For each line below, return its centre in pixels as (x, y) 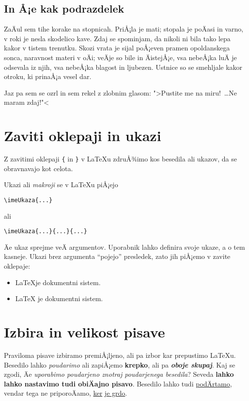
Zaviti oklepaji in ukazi (83, 136)
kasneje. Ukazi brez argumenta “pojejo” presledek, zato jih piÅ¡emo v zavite (117, 256)
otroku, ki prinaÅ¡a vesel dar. (48, 76)
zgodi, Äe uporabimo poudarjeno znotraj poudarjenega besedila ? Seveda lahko (119, 374)
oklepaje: (17, 266)
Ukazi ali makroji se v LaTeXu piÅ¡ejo (61, 184)
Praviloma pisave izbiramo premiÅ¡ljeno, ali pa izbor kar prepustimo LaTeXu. (120, 355)
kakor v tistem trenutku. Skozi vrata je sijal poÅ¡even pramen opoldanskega (117, 48)
